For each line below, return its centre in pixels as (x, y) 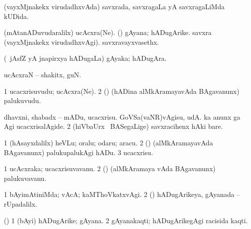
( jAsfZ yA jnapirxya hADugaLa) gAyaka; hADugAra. (85, 58)
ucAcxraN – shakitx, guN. (43, 74)
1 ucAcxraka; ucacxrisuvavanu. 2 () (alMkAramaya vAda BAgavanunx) (110, 168)
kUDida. (16, 16)
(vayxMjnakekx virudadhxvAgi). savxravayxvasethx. (81, 42)
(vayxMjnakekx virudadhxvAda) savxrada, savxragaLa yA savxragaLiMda (114, 6)
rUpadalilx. (21, 203)
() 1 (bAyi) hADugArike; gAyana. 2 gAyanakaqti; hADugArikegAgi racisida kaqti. (126, 220)
